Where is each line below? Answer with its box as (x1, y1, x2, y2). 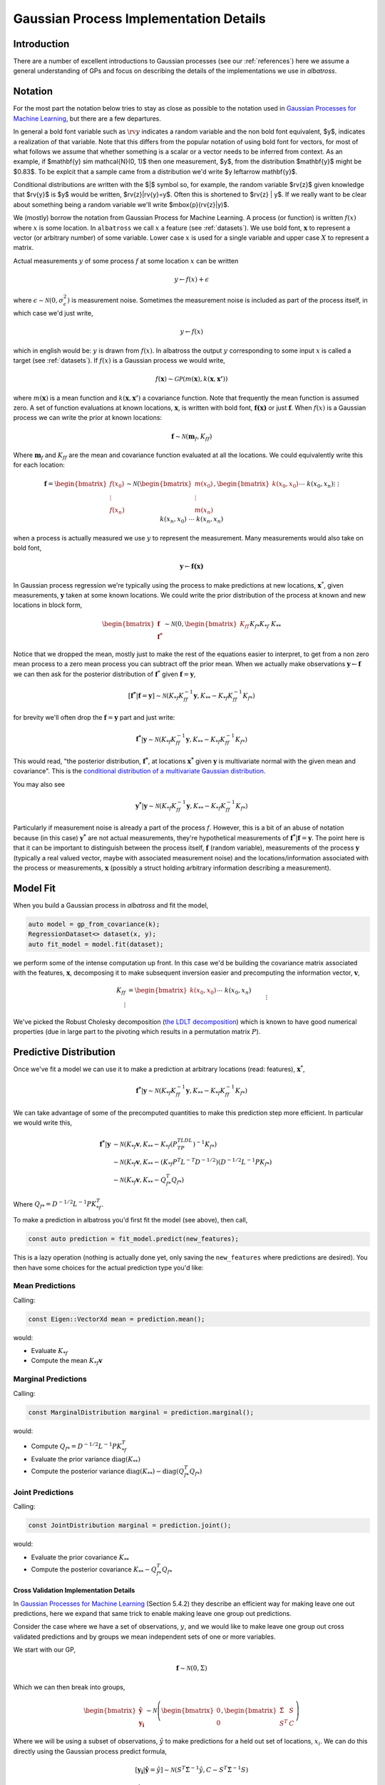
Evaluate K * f (31, 1347, 68, 1357)
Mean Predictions (13, 1281, 76, 1291)
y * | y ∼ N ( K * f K (135, 800, 177, 812)
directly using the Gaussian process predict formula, (13, 1746, 168, 1756)
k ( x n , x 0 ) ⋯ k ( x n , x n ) (160, 515, 224, 525)
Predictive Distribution (13, 1046, 115, 1058)
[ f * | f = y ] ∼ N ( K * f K (128, 690, 184, 701)
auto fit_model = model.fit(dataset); (28, 940, 164, 948)
